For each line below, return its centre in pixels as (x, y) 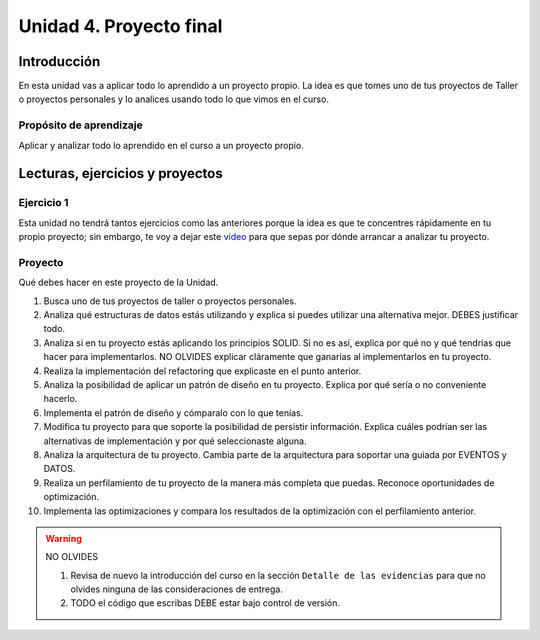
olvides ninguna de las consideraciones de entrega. (177, 589)
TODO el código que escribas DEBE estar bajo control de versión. (205, 603)
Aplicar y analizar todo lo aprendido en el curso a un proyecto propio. (161, 145)
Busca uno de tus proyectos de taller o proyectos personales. (170, 301)
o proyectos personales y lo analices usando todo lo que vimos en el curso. (174, 99)
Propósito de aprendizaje (81, 125)
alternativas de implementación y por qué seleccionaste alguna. (175, 441)
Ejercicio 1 (43, 203)
